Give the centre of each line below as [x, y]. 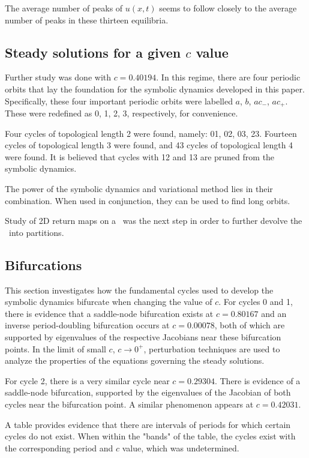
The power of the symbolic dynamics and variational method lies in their [139, 188]
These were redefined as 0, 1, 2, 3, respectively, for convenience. [121, 113]
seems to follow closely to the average [228, 8]
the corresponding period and [59, 447]
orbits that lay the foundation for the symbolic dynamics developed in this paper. [155, 89]
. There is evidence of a [257, 380]
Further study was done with [58, 77]
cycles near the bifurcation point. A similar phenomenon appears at [129, 404]
